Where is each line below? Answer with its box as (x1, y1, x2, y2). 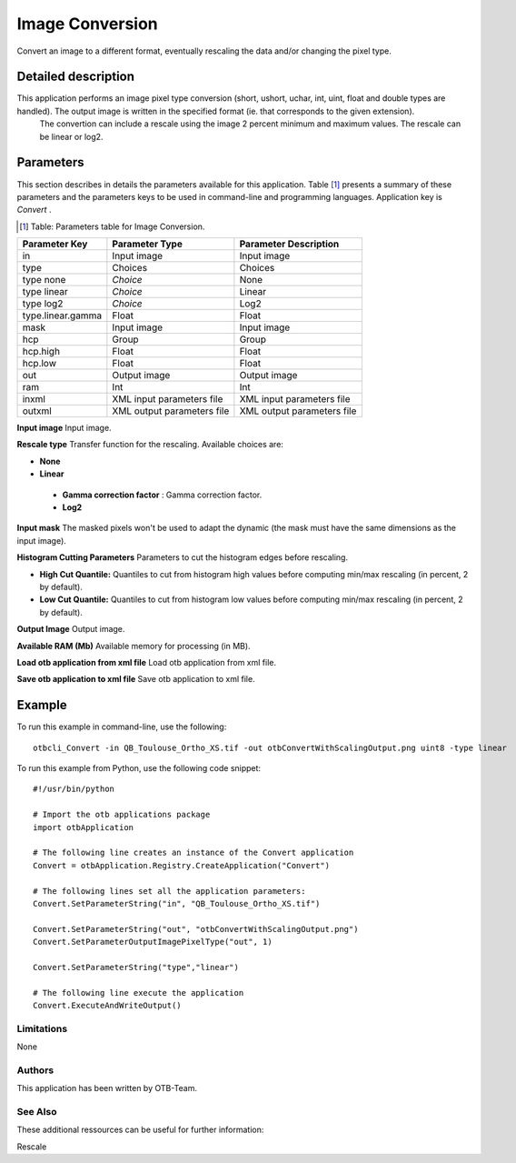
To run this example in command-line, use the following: (16, 721, 227, 732)
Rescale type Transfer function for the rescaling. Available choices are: (16, 439, 283, 450)
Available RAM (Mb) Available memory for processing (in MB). (16, 640, 251, 651)
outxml (22, 405, 52, 417)
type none (22, 274, 66, 286)
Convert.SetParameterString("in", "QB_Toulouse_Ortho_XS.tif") (33, 898, 321, 908)
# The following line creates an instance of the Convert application (33, 847, 354, 858)
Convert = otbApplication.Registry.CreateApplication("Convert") (33, 860, 331, 870)
